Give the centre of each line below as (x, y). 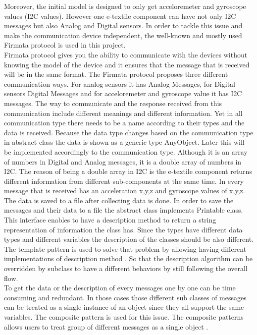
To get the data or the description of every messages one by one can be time (120, 288)
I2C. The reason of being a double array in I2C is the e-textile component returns (128, 171)
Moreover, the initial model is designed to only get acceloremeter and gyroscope (125, 6)
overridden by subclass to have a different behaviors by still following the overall (126, 268)
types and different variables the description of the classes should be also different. (129, 239)
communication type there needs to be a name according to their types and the (124, 123)
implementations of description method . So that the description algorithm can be (128, 258)
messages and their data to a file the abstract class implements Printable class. (124, 210)
